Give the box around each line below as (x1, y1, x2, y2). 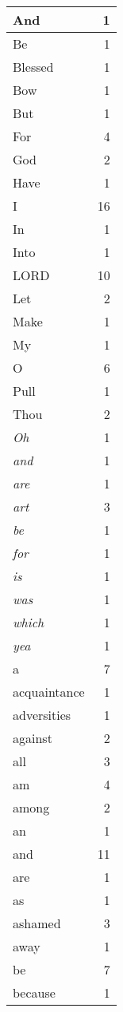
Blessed (13, 57, 54, 76)
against (13, 729, 52, 747)
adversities (13, 706, 71, 724)
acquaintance (13, 682, 85, 701)
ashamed (13, 914, 61, 932)
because (13, 983, 56, 1002)
